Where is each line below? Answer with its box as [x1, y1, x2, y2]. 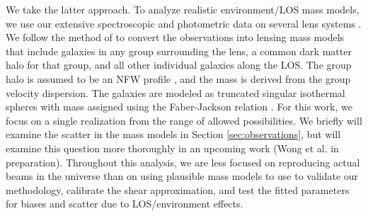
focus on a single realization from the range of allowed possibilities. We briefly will [6, 113, 362, 127]
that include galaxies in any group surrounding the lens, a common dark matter [6, 43, 352, 58]
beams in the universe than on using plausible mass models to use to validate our [6, 169, 359, 183]
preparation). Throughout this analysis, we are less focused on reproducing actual [6, 154, 360, 169]
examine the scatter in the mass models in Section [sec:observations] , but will [6, 127, 341, 142]
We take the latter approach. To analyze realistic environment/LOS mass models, [6, 2, 360, 16]
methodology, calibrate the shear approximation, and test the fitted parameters [6, 182, 350, 197]
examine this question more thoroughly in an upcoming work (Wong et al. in [6, 140, 339, 155]
